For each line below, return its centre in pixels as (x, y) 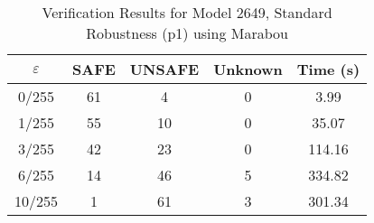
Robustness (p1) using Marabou (187, 33)
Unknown (248, 69)
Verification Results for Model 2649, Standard (187, 12)
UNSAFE (164, 69)
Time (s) (328, 69)
